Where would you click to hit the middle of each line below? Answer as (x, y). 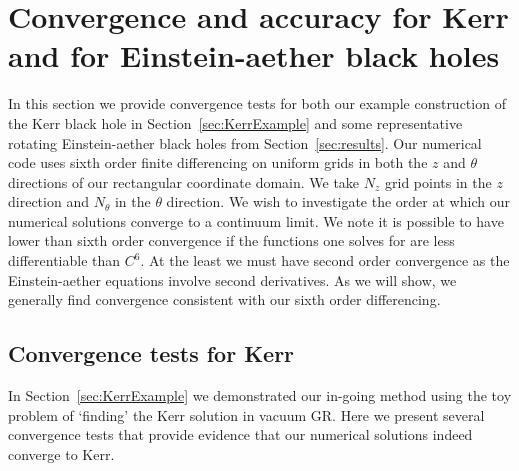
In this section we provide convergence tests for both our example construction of (257, 103)
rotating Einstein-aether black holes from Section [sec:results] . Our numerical (245, 142)
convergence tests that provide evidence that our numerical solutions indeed (240, 434)
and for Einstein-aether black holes (254, 55)
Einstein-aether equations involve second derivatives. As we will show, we (232, 279)
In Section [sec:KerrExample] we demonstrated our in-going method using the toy (260, 395)
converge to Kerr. (61, 453)
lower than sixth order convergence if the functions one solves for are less (231, 240)
